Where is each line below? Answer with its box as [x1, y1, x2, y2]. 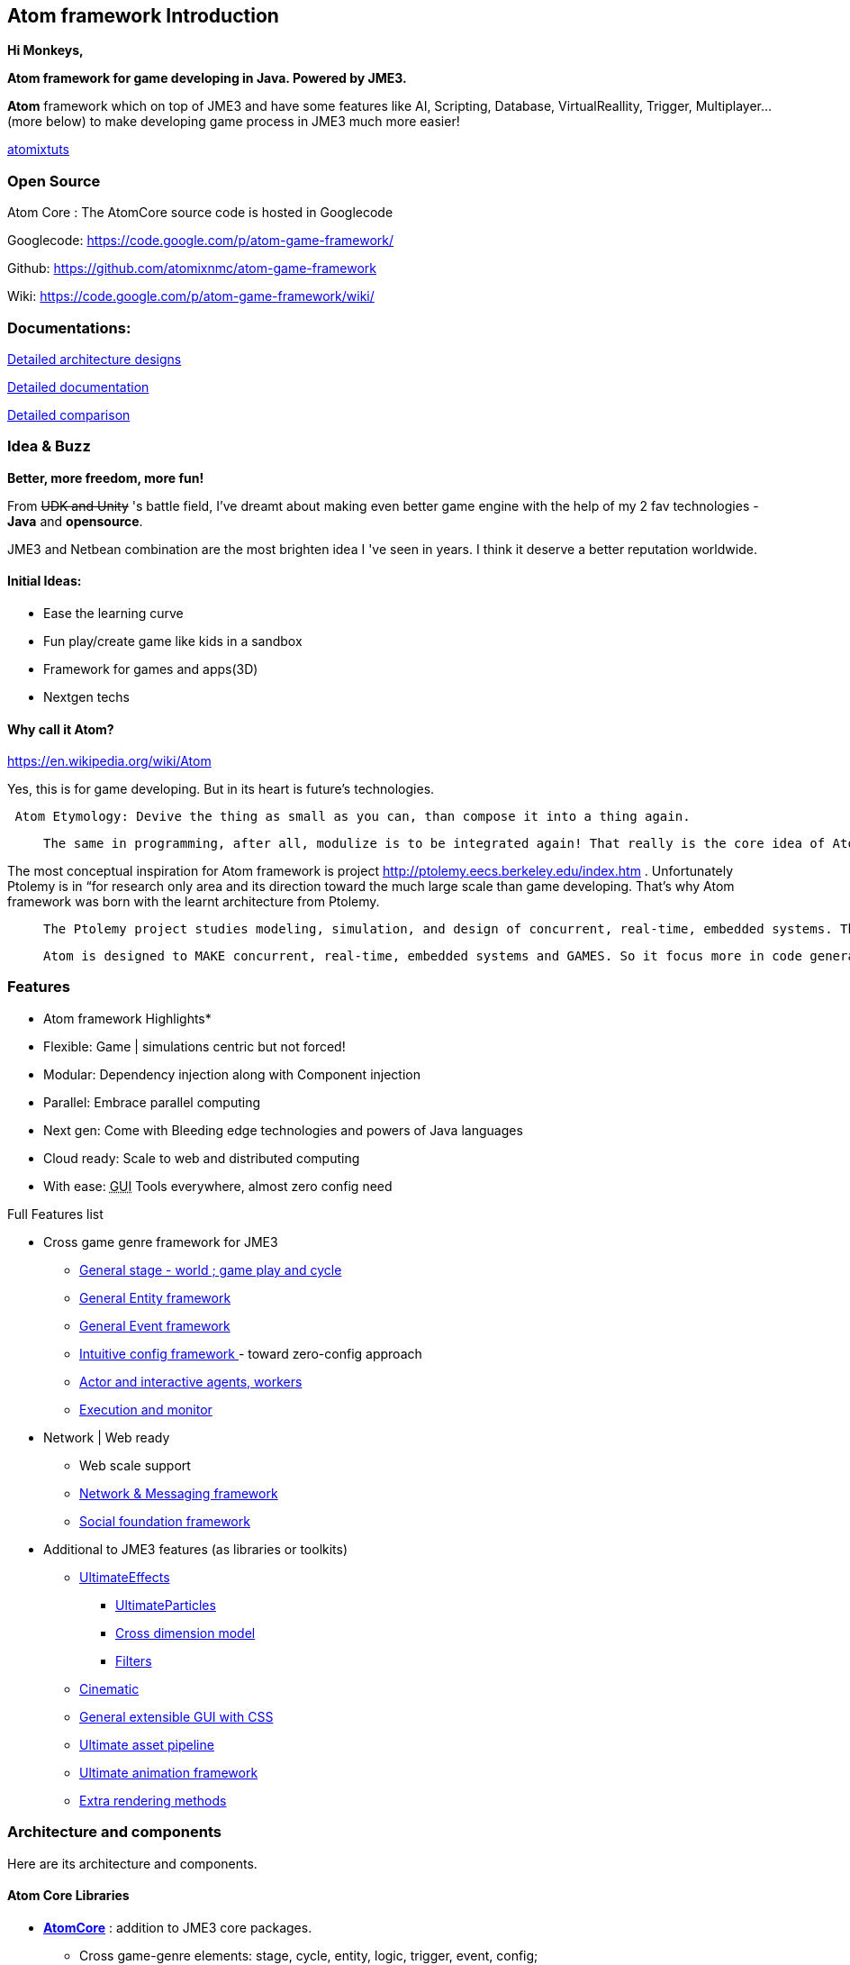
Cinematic [79, 1680, 140, 1697]
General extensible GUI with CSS [79, 1708, 274, 1724]
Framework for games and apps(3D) [43, 660, 258, 677]
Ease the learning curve [43, 605, 184, 621]
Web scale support [79, 1457, 191, 1473]
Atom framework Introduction [7, 5, 279, 27]
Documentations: [7, 318, 131, 337]
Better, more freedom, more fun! [7, 469, 204, 486]
